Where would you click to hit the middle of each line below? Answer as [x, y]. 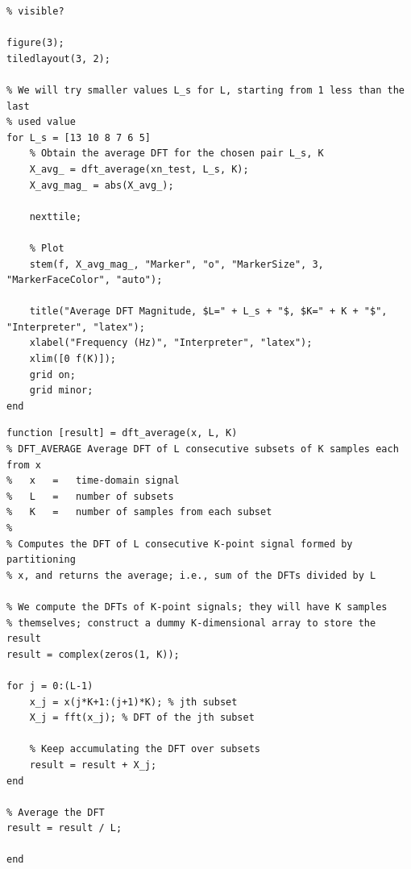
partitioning [41, 560]
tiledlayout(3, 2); [58, 58]
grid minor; [61, 391]
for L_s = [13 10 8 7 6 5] [79, 137]
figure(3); [35, 43]
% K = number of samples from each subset [139, 512]
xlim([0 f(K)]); [73, 359]
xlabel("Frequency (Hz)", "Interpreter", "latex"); [171, 343]
